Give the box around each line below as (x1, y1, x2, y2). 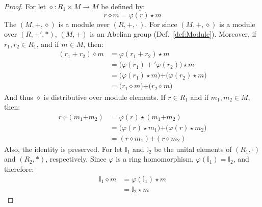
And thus (4, 91, 33, 102)
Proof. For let (4, 1, 46, 11)
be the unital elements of (154, 143, 232, 154)
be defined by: (101, 1, 145, 11)
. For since (145, 18, 177, 29)
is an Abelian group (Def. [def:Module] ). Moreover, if (90, 29, 256, 39)
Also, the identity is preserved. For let (4, 143, 123, 154)
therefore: (4, 163, 34, 174)
